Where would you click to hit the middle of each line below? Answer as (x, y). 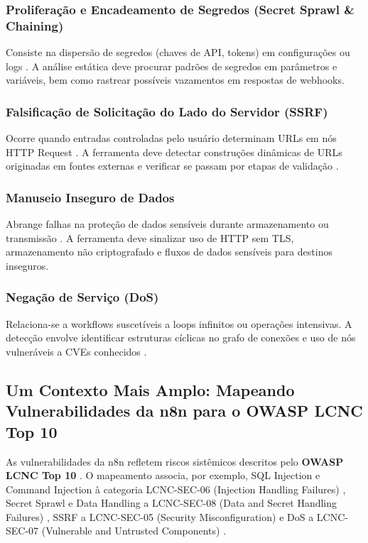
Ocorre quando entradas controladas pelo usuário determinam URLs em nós (171, 138)
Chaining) (35, 25)
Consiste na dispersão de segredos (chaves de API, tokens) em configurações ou (178, 52)
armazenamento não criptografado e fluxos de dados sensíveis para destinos (169, 252)
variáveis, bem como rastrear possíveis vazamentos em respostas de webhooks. (175, 80)
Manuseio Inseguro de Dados (90, 197)
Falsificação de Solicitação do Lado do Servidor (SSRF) (167, 111)
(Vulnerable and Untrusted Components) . (134, 531)
